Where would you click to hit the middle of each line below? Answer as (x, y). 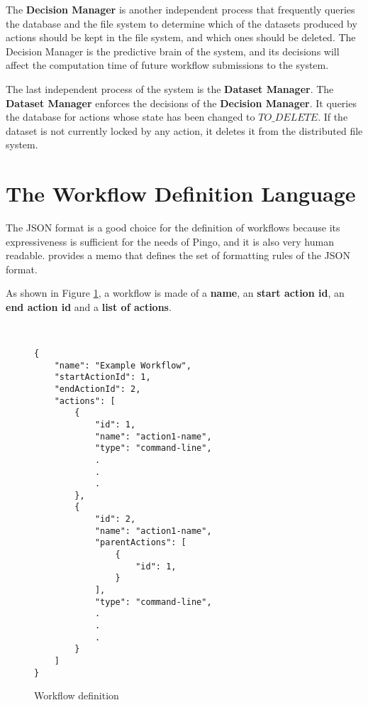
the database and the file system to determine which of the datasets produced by (182, 23)
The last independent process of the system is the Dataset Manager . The (170, 88)
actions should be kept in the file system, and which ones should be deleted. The (181, 37)
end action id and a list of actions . (89, 307)
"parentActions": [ (140, 543)
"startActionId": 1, (102, 377)
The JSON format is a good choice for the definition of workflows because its (173, 228)
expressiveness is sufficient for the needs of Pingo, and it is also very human (170, 241)
